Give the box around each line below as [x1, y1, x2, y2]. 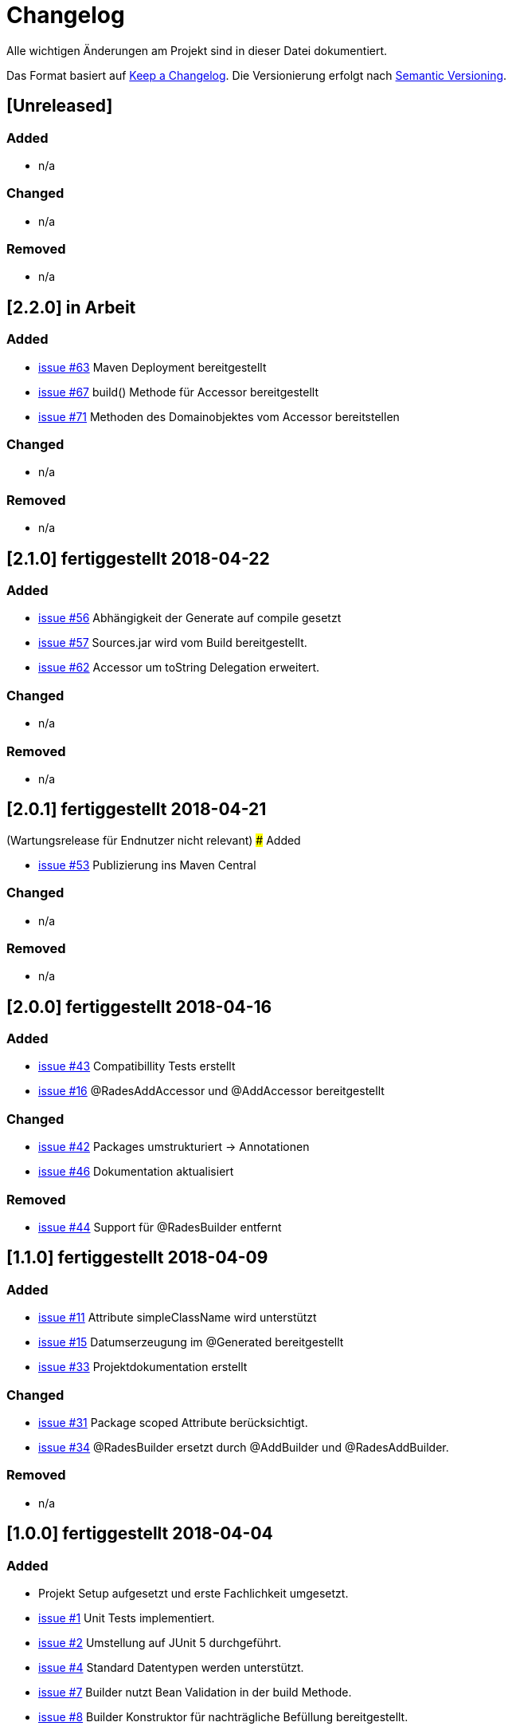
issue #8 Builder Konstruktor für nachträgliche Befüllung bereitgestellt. [38, 1709, 408, 1724]
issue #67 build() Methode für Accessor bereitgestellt [38, 384, 319, 399]
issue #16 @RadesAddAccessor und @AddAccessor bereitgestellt [38, 1084, 385, 1098]
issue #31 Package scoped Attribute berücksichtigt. [38, 1415, 308, 1429]
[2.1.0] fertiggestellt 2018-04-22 [6, 548, 270, 569]
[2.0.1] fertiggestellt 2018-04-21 [6, 799, 267, 820]
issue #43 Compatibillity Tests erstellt [38, 1059, 236, 1074]
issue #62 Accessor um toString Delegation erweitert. [38, 660, 320, 675]
